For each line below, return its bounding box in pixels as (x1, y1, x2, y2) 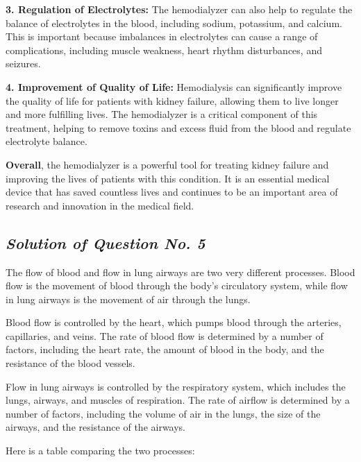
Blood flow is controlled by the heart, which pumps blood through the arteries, (6, 315, 342, 330)
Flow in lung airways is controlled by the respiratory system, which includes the (6, 379, 346, 393)
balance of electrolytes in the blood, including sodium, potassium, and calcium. (6, 15, 342, 30)
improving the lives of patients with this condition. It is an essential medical (6, 171, 330, 185)
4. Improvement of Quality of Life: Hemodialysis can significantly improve (6, 79, 342, 94)
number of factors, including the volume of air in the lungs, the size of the (6, 406, 321, 420)
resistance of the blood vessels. (6, 356, 135, 370)
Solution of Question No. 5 (6, 232, 205, 253)
